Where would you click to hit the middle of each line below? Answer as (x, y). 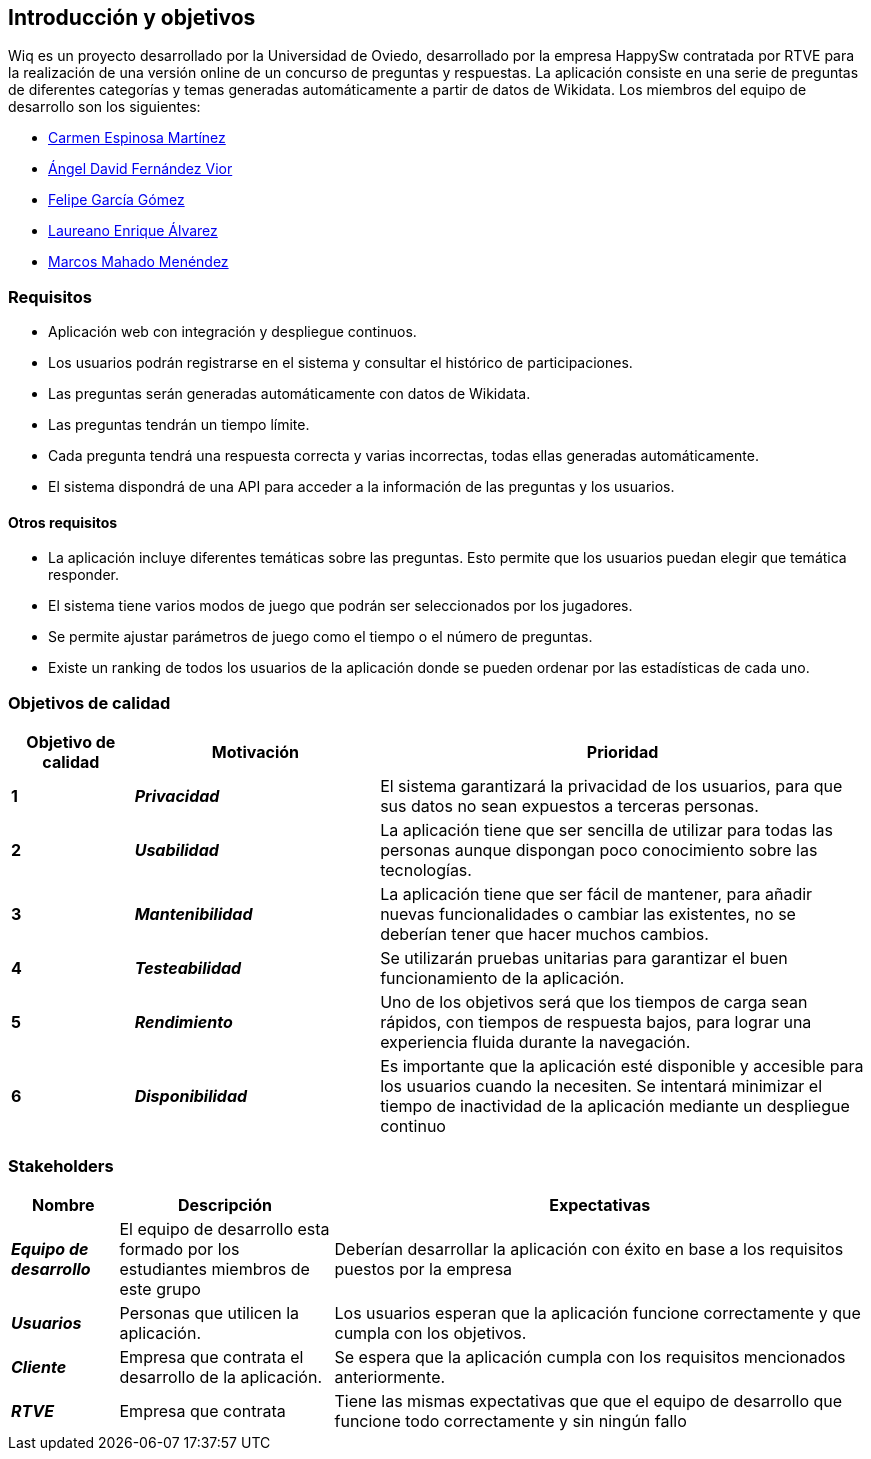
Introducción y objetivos (132, 17)
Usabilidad (176, 850)
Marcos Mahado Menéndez (138, 262)
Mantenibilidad (193, 914)
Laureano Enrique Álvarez (133, 231)
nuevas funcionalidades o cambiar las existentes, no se (588, 914)
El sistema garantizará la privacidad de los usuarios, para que (611, 786)
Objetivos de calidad (89, 702)
